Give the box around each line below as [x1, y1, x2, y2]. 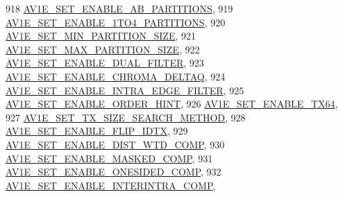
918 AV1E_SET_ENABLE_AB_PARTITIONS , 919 [6, 1, 233, 15]
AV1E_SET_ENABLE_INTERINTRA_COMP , [6, 178, 216, 192]
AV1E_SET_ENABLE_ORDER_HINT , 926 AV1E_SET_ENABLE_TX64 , [6, 96, 338, 111]
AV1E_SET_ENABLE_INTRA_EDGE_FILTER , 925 [6, 83, 244, 97]
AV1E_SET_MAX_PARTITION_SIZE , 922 [6, 42, 200, 56]
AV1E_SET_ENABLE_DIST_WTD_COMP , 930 [6, 137, 225, 151]
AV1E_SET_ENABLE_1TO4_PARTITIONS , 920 [6, 15, 226, 29]
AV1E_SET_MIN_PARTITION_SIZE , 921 [6, 28, 196, 43]
